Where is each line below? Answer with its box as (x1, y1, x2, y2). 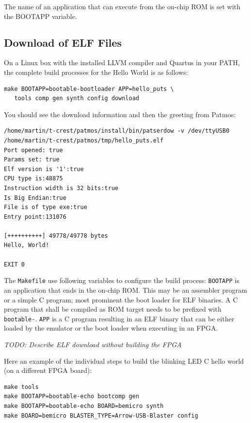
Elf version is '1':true (4, 165, 84, 173)
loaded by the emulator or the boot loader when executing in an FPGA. (4, 323, 218, 333)
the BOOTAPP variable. (4, 11, 77, 21)
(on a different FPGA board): (4, 365, 92, 375)
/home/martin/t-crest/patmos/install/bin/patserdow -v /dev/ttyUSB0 (4, 127, 230, 135)
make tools (4, 383, 39, 390)
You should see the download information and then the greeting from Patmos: (4, 109, 236, 119)
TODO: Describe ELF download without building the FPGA (4, 339, 182, 349)
